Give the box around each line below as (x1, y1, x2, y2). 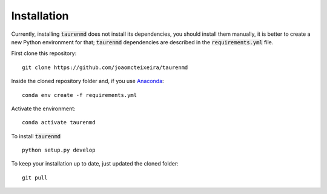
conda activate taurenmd (22, 119, 96, 126)
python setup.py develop (22, 147, 96, 154)
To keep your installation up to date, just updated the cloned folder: (11, 160, 179, 167)
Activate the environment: (11, 105, 76, 112)
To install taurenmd (11, 132, 61, 139)
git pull (22, 174, 48, 181)
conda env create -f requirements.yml (22, 92, 137, 98)
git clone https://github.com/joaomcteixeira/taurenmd (22, 64, 188, 71)
